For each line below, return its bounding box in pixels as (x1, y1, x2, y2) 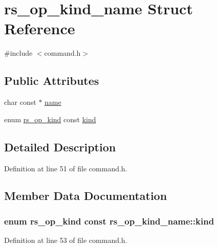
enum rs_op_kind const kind (4, 114, 96, 124)
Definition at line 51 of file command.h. (4, 163, 127, 173)
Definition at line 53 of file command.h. (4, 235, 127, 245)
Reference (4, 18, 75, 39)
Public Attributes (4, 73, 99, 88)
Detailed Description (4, 139, 116, 154)
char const (4, 97, 36, 107)
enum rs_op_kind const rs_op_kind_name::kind (4, 214, 214, 227)
